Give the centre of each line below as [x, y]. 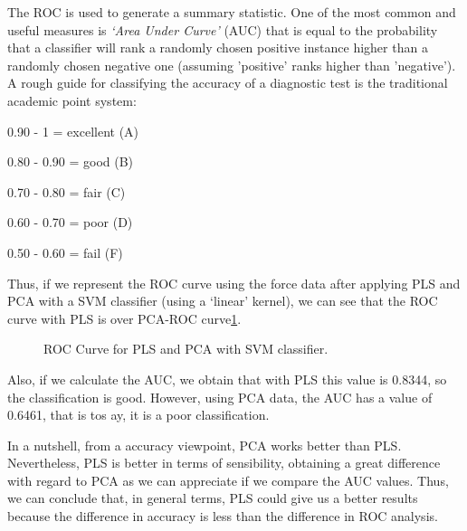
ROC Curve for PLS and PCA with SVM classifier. [186, 349]
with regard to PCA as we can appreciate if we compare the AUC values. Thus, [228, 480]
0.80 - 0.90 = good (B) [71, 161]
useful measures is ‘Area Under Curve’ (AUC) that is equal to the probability [223, 29]
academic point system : [72, 100]
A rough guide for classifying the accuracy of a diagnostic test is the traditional [228, 83]
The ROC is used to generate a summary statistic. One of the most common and [232, 12]
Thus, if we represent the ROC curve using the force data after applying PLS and [234, 283]
